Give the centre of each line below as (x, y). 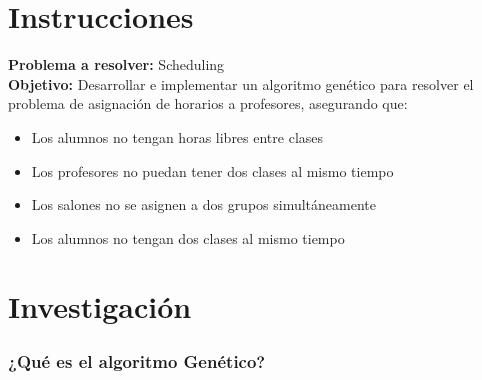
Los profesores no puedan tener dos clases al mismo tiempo (212, 170)
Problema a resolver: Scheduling (116, 64)
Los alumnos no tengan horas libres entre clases (177, 136)
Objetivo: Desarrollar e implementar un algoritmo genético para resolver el (241, 83)
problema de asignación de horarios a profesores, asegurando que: (208, 103)
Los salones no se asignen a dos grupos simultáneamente (203, 204)
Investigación (100, 306)
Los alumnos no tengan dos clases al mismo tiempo (188, 237)
